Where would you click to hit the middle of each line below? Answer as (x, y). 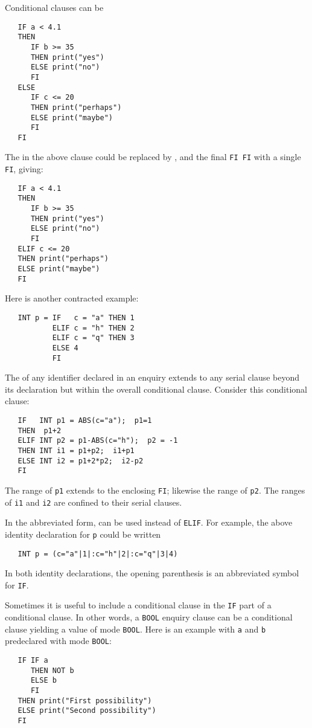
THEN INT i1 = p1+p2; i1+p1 (76, 450)
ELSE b (43, 681)
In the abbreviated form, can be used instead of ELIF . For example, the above (149, 522)
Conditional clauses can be (54, 7)
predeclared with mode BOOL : (58, 641)
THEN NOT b (52, 670)
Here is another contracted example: (72, 298)
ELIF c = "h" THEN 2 (93, 328)
